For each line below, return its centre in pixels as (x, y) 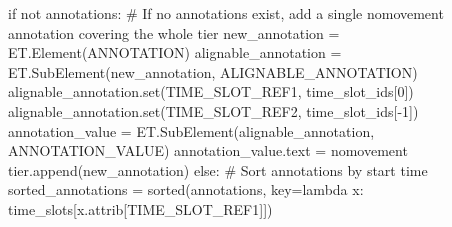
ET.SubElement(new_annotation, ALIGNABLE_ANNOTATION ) (213, 71)
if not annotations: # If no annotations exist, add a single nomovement (226, 13)
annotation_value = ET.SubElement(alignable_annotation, (191, 130)
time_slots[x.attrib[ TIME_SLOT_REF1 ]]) (140, 208)
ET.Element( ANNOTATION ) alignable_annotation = (175, 52)
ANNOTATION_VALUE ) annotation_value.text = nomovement (208, 150)
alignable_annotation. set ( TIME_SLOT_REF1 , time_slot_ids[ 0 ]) (211, 91)
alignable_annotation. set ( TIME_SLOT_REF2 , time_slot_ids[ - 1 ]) (213, 110)
